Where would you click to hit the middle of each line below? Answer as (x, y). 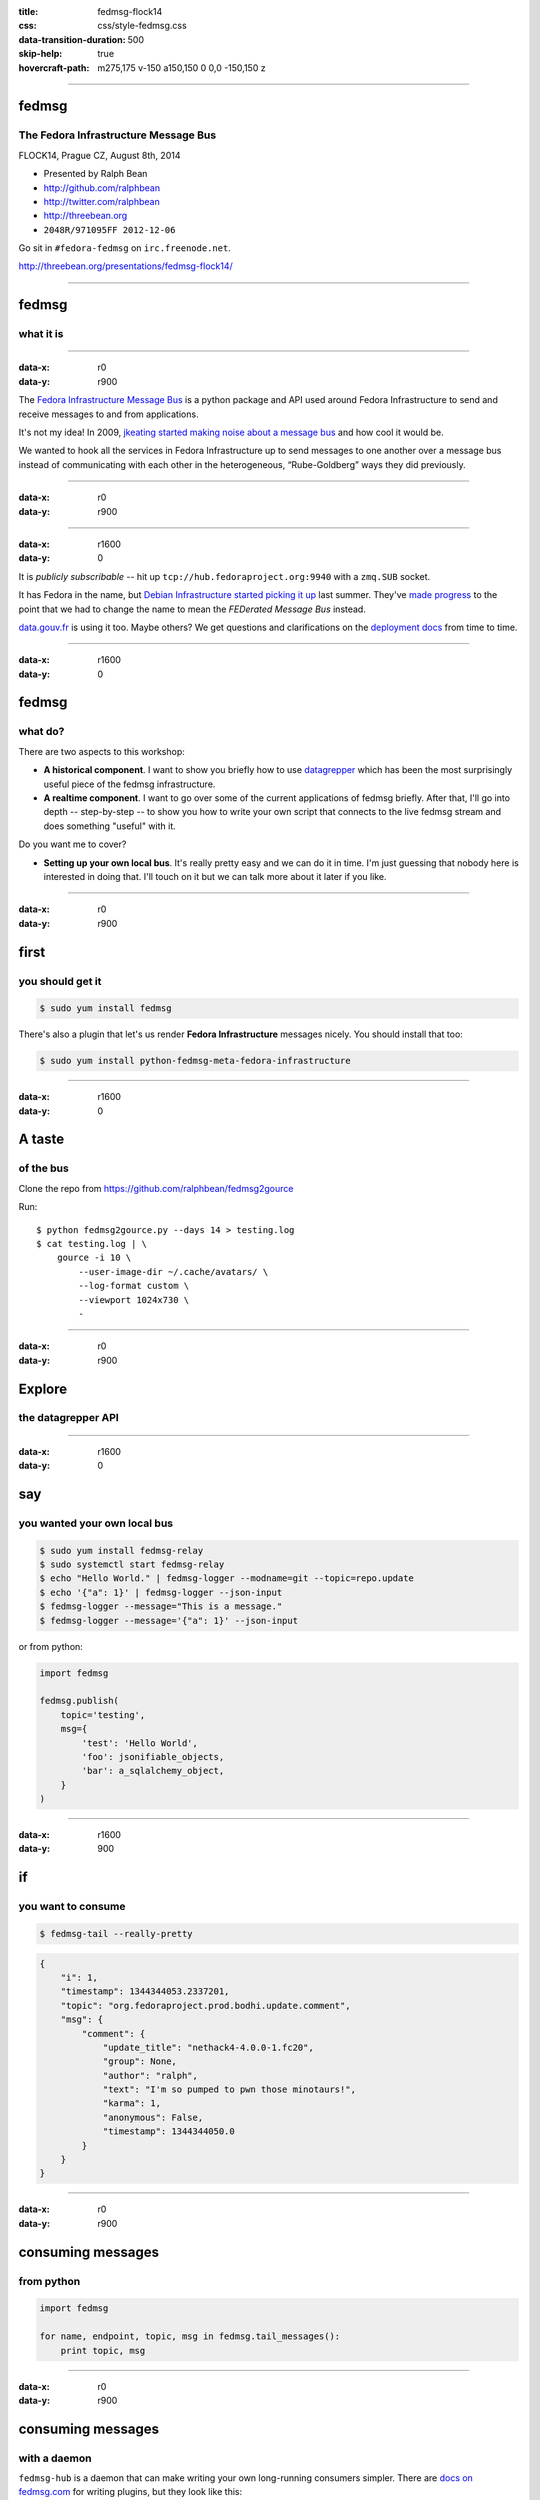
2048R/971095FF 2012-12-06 (109, 229)
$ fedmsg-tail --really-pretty (116, 1933)
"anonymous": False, (153, 2117)
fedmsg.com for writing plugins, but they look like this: (130, 2492)
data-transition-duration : (72, 39)
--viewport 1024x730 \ (134, 1299)
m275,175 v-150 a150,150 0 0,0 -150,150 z (181, 67)
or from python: (51, 1646)
